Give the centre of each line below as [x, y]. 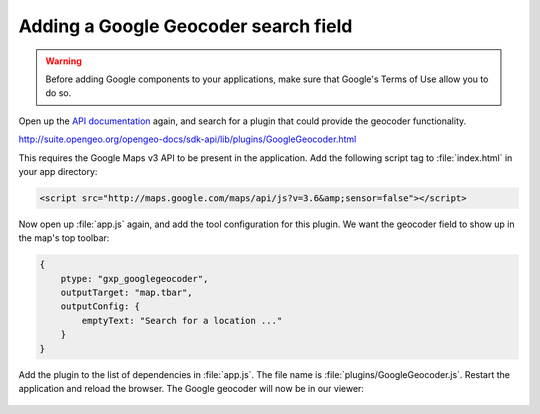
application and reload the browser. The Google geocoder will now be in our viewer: [191, 388]
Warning [63, 61]
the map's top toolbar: [64, 238]
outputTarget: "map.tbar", [127, 293]
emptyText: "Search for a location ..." [182, 320]
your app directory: [58, 171]
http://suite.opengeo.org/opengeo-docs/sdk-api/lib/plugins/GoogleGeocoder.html [187, 139]
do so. [58, 93]
